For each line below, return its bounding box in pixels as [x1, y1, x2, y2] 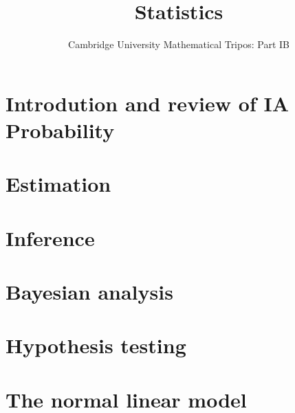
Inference [6, 223, 95, 252]
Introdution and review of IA [6, 89, 289, 117]
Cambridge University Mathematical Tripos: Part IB [68, 37, 289, 52]
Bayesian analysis [6, 278, 173, 306]
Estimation [6, 170, 111, 198]
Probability [6, 115, 115, 144]
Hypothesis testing [6, 331, 186, 359]
